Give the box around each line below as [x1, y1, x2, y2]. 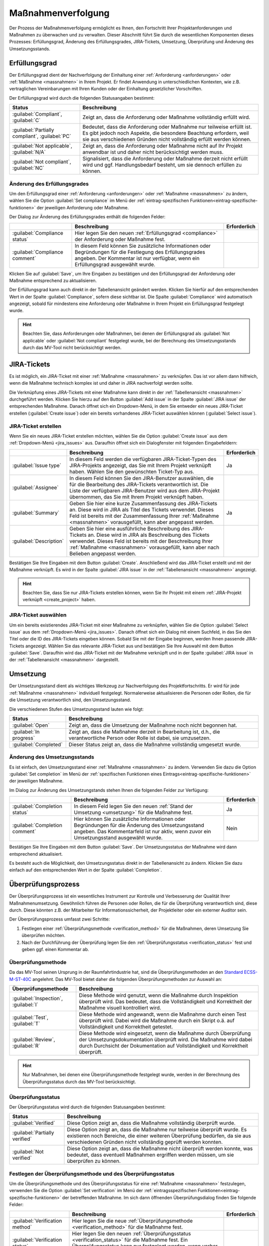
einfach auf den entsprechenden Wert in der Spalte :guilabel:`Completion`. [9, 867, 162, 873]
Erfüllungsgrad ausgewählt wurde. [75, 261, 155, 268]
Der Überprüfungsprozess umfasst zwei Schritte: [9, 916, 110, 922]
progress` [12, 734, 35, 741]
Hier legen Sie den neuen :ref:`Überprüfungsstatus [72, 1230, 191, 1237]
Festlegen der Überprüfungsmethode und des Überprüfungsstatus [9, 1170, 175, 1177]
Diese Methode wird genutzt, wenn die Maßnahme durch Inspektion [79, 992, 239, 999]
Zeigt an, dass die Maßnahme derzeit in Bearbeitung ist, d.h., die [68, 728, 220, 735]
